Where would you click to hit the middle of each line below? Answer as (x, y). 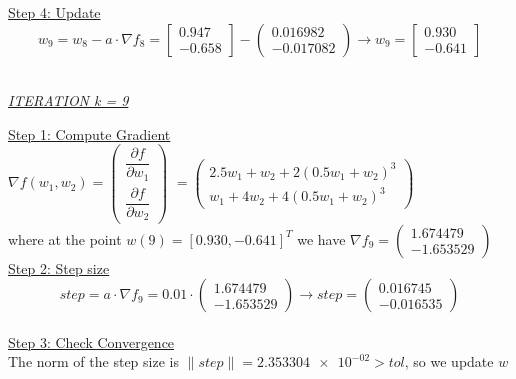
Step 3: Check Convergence (91, 341)
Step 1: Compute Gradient (89, 133)
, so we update (449, 361)
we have (321, 238)
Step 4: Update (54, 12)
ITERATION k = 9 (68, 100)
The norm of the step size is (93, 361)
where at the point (65, 238)
